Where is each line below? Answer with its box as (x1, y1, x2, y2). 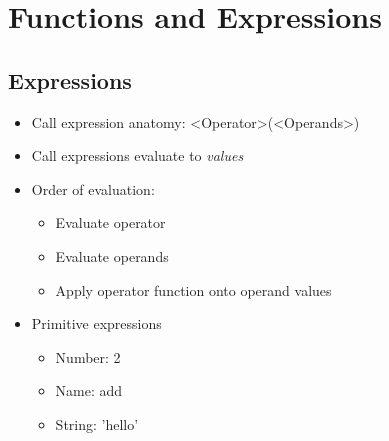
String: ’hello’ (55, 413, 139, 434)
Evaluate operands (55, 245, 169, 266)
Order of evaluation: (31, 178, 155, 199)
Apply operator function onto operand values (55, 279, 332, 300)
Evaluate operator (55, 212, 166, 233)
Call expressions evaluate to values (31, 145, 244, 166)
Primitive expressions (31, 313, 162, 334)
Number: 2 (55, 346, 121, 367)
